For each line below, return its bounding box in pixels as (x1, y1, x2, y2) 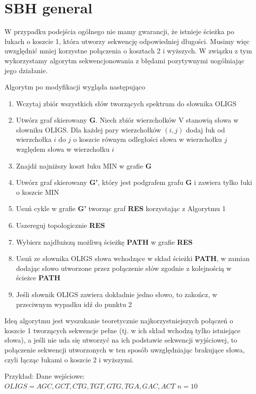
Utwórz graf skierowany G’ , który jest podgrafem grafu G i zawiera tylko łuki (16, 177, 253, 187)
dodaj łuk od (186, 124, 225, 134)
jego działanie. (4, 65, 48, 75)
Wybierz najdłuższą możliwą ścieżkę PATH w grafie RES (16, 236, 193, 247)
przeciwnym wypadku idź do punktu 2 (16, 299, 132, 309)
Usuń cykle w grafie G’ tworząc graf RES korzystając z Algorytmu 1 (16, 203, 226, 214)
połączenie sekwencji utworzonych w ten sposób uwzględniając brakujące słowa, (4, 344, 245, 354)
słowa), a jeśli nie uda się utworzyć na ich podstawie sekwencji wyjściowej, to (4, 335, 237, 345)
